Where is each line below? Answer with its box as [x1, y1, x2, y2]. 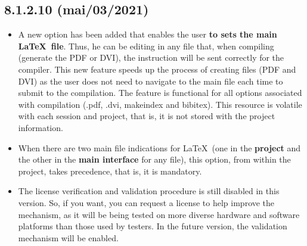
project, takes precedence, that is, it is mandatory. [18, 164, 202, 177]
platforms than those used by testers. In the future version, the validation [18, 220, 287, 232]
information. [18, 121, 63, 133]
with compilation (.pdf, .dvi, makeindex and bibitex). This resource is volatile [18, 98, 302, 110]
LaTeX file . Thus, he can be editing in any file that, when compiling [18, 39, 274, 52]
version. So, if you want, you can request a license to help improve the [18, 196, 275, 208]
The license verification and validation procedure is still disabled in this [18, 185, 280, 197]
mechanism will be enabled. [18, 231, 119, 244]
